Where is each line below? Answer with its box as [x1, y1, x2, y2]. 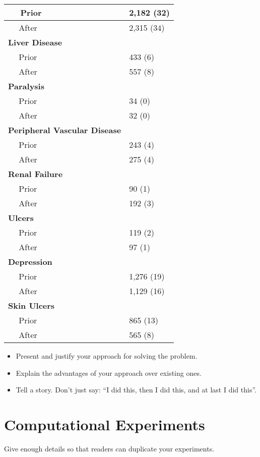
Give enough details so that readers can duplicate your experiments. [4, 443, 215, 453]
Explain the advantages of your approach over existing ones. [16, 367, 202, 378]
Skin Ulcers [8, 300, 55, 311]
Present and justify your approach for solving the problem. [16, 351, 198, 361]
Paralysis [8, 80, 44, 92]
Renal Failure [8, 168, 63, 180]
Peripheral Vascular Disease [8, 124, 121, 136]
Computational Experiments [4, 414, 205, 434]
